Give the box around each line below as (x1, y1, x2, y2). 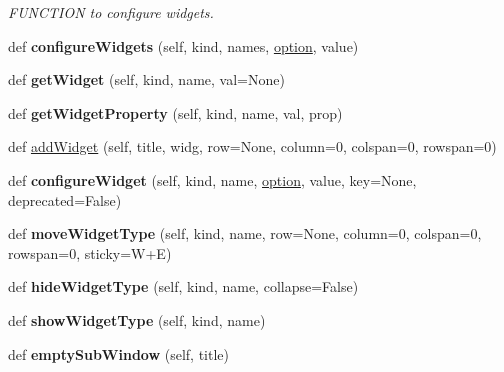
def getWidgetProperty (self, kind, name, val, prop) (8, 102, 343, 123)
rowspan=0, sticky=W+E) (8, 242, 172, 263)
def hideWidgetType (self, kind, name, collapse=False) (8, 276, 359, 297)
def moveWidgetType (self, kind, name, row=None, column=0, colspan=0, (8, 223, 482, 244)
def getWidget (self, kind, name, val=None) (8, 69, 285, 90)
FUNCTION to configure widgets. (8, 2, 214, 22)
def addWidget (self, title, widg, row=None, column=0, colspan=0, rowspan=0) (8, 136, 497, 157)
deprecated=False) (8, 189, 122, 210)
